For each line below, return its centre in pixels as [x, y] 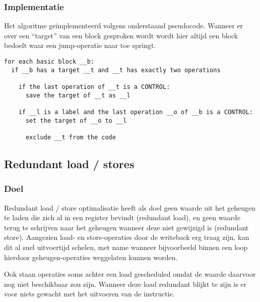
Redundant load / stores [69, 163]
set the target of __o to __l [76, 120]
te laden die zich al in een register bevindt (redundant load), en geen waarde [122, 217]
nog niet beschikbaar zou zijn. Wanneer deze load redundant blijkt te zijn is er [125, 284]
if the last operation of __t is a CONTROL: [94, 87]
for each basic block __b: [49, 62]
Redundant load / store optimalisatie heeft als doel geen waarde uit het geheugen [130, 207]
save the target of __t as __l [78, 95]
